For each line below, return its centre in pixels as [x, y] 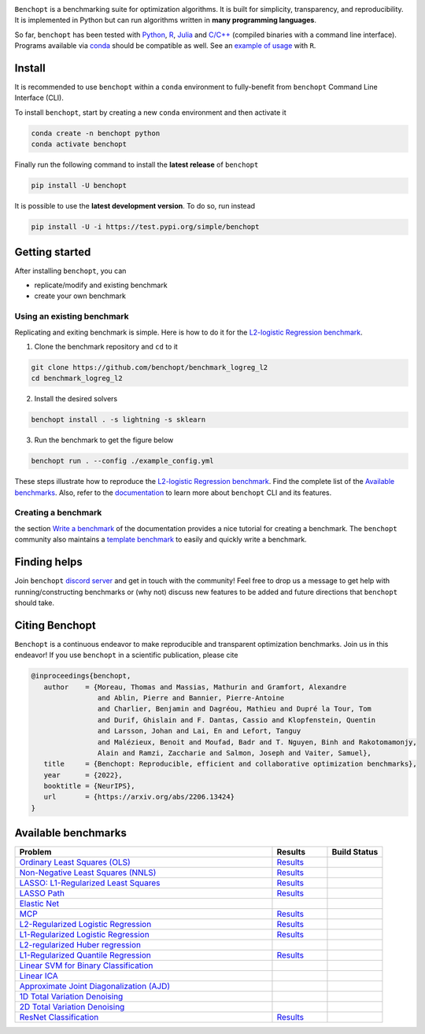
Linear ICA [39, 976]
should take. [35, 603]
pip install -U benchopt [79, 186]
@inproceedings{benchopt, [81, 676]
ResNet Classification [59, 1017]
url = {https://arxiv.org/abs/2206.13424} [139, 797]
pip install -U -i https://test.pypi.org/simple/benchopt [145, 227]
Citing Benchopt [55, 625]
